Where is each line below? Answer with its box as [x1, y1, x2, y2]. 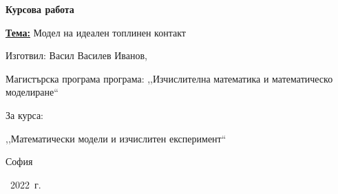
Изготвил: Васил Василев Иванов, [6, 48, 147, 63]
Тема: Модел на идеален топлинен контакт [6, 25, 186, 39]
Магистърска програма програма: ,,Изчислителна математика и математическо [6, 71, 333, 85]
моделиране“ [6, 85, 59, 99]
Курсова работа [6, 2, 74, 16]
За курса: [6, 107, 43, 122]
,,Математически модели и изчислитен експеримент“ [6, 131, 226, 145]
